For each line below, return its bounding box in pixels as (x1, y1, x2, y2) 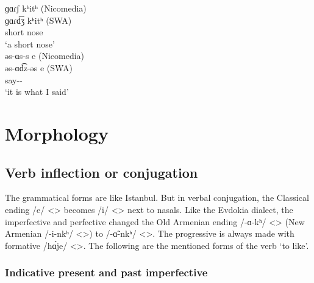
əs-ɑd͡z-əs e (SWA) (5, 61, 73, 74)
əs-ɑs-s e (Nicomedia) (5, 49, 85, 62)
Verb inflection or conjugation (5, 162, 198, 181)
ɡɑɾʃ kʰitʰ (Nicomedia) (5, 2, 87, 14)
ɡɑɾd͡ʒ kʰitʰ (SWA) (5, 13, 72, 26)
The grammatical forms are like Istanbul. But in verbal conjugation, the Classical (5, 191, 309, 204)
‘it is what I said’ (5, 85, 69, 98)
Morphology (5, 121, 109, 145)
